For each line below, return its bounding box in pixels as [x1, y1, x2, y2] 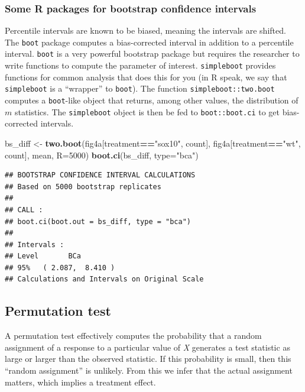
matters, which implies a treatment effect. [5, 375, 156, 388]
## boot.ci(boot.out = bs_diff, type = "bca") [5, 217, 191, 226]
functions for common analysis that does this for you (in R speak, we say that [5, 70, 287, 83]
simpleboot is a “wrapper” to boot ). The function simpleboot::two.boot [5, 82, 275, 95]
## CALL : [5, 205, 43, 214]
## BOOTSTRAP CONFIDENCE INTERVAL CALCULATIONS [5, 171, 196, 180]
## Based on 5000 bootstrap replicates [5, 182, 161, 191]
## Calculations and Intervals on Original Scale [5, 275, 204, 284]
